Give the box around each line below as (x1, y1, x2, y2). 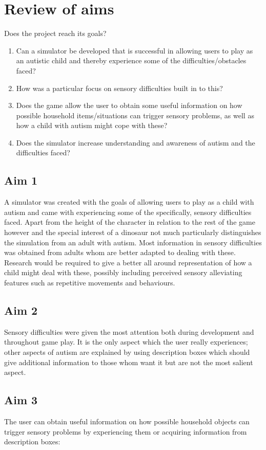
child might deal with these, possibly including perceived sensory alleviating (4, 267, 242, 278)
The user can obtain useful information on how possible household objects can (4, 416, 250, 426)
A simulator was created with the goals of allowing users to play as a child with (4, 196, 254, 207)
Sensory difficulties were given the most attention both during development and (4, 326, 254, 337)
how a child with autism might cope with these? (16, 120, 168, 131)
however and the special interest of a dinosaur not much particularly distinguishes (4, 227, 261, 238)
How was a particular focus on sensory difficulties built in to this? (16, 82, 223, 93)
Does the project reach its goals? (4, 28, 107, 39)
